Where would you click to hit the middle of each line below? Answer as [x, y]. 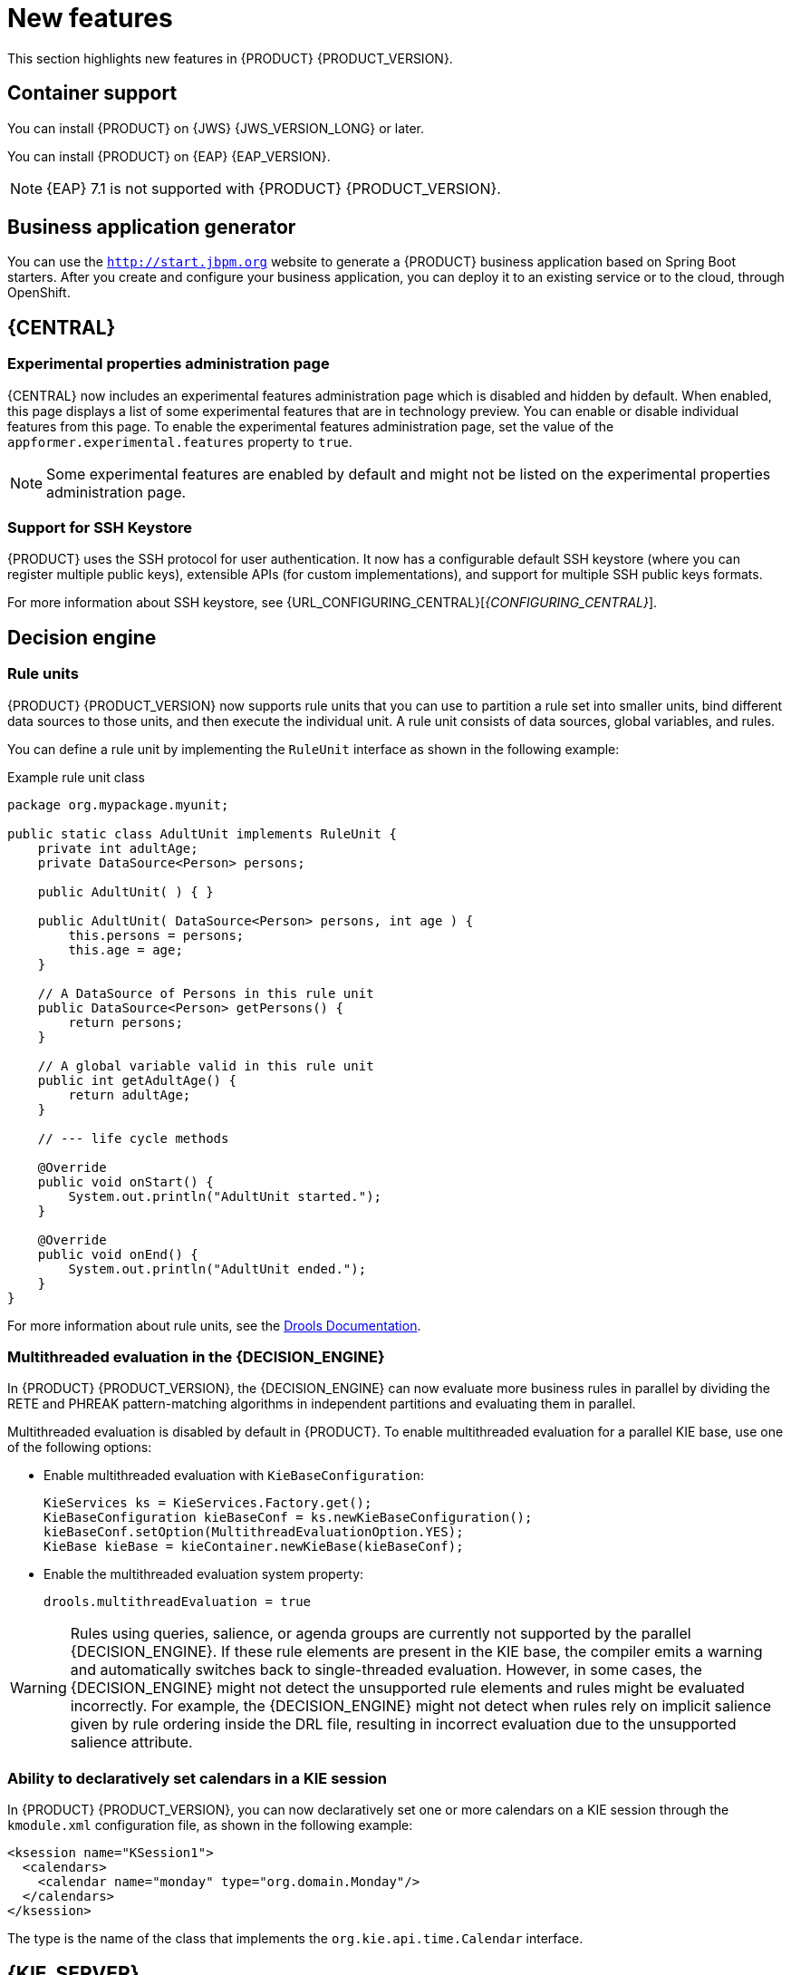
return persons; [125, 1022]
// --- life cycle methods [133, 1138]
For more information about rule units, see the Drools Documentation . [214, 1325]
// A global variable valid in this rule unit [206, 1065]
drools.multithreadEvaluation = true [178, 1602]
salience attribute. [131, 1743]
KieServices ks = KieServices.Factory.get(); [208, 1503]
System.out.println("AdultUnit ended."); [217, 1268]
